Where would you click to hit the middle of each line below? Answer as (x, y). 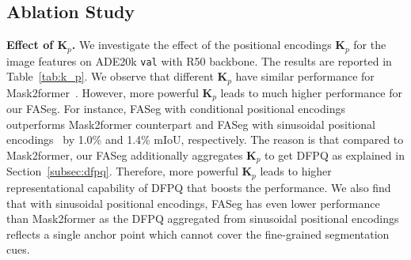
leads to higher (296, 171)
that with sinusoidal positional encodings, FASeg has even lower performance (193, 203)
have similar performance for (305, 76)
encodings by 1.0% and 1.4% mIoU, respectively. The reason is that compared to (205, 139)
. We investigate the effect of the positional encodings (202, 45)
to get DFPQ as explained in (335, 155)
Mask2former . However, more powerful (103, 92)
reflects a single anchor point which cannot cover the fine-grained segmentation (198, 234)
